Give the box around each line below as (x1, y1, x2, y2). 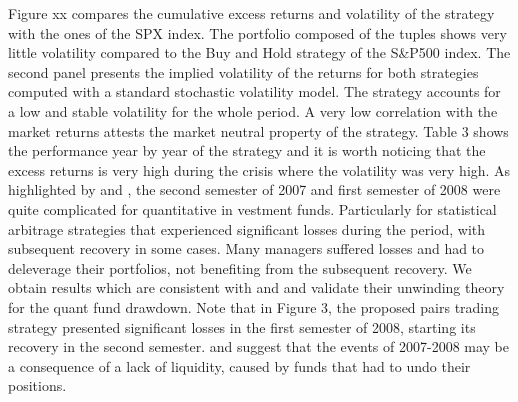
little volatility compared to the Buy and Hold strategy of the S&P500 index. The (8, 42, 511, 63)
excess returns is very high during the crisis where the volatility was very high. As (8, 159, 511, 180)
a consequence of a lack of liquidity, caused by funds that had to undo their (8, 355, 471, 376)
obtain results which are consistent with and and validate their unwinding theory (8, 277, 505, 298)
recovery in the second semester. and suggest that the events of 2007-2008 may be (8, 336, 510, 357)
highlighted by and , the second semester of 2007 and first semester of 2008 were (8, 179, 501, 200)
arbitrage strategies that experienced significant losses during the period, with (8, 218, 486, 239)
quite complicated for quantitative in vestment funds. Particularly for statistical (8, 198, 497, 219)
